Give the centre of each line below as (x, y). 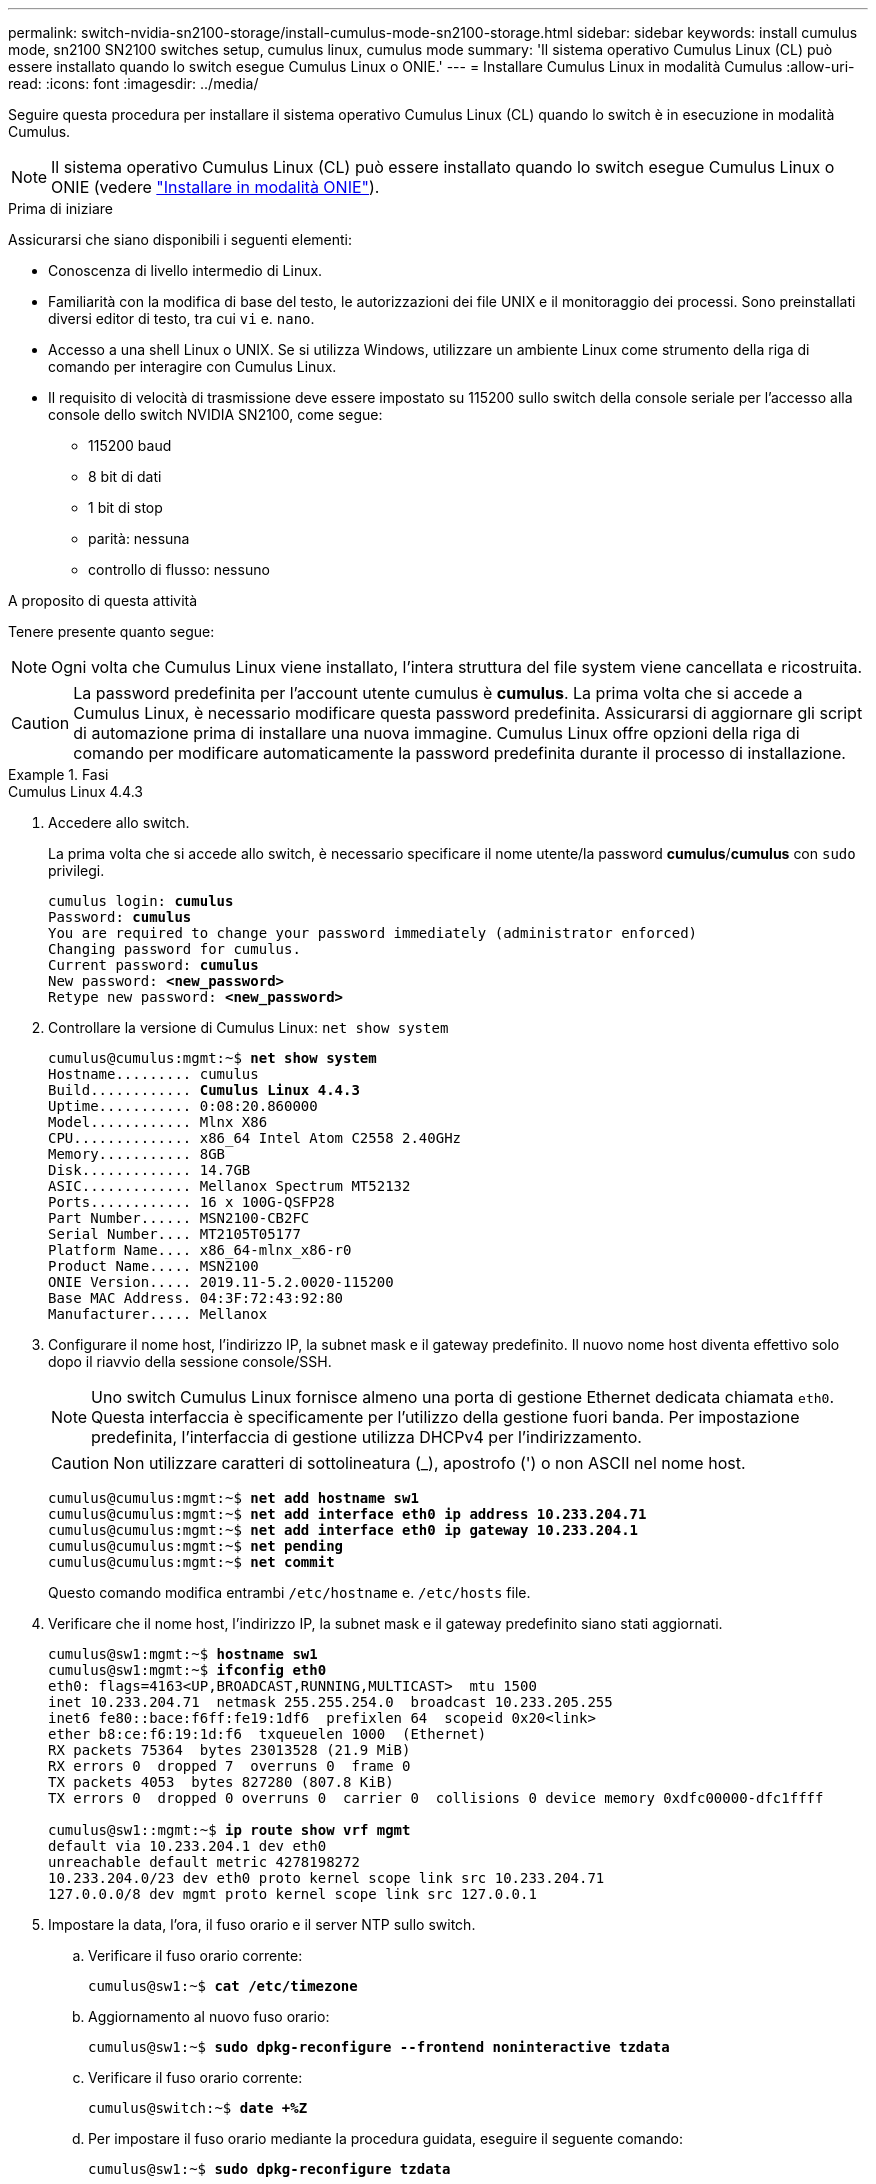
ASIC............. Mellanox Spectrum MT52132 (229, 1186)
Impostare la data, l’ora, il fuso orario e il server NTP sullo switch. (262, 1924)
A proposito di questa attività (103, 600)
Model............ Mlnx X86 (158, 1122)
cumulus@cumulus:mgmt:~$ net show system (212, 1058)
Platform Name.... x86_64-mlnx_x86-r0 (200, 1250)
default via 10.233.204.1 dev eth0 (187, 1846)
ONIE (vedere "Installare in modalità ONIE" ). (215, 187)
